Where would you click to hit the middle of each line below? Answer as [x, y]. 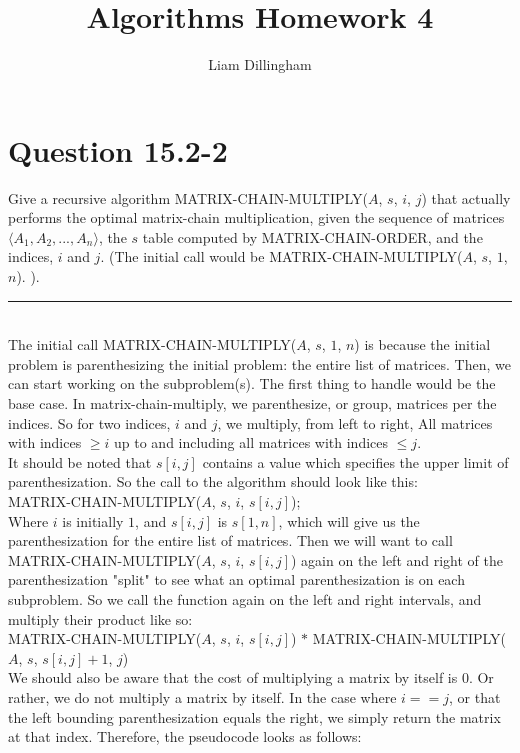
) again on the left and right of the [397, 559]
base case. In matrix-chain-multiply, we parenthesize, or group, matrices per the [252, 403]
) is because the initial [422, 344]
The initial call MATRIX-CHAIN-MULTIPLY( [152, 344]
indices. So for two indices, [89, 422]
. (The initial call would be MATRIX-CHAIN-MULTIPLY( [281, 256]
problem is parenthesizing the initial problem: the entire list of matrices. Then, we [259, 363]
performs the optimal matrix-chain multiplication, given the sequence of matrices [256, 217]
